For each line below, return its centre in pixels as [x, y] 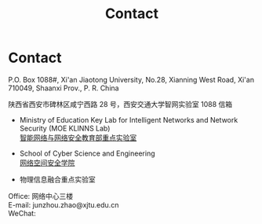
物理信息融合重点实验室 [57, 179]
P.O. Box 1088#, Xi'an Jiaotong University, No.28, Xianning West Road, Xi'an [131, 79]
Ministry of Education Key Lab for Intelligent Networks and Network [129, 119]
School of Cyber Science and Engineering [87, 153]
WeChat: [22, 213]
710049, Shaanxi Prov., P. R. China [64, 88]
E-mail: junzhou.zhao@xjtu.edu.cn [64, 204]
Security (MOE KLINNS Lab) [65, 128]
